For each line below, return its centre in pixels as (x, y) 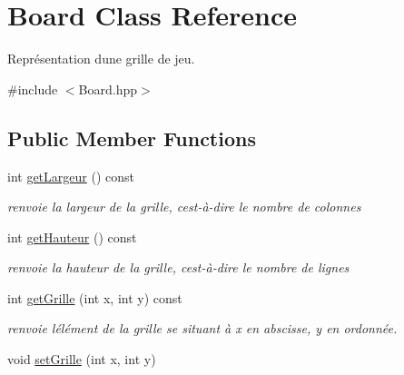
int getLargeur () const (71, 176)
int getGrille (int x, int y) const (95, 297)
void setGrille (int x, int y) (82, 359)
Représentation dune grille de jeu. (101, 59)
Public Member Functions (132, 138)
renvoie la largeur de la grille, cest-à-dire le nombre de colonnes (184, 207)
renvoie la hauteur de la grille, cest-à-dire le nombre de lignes (178, 267)
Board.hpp (108, 89)
